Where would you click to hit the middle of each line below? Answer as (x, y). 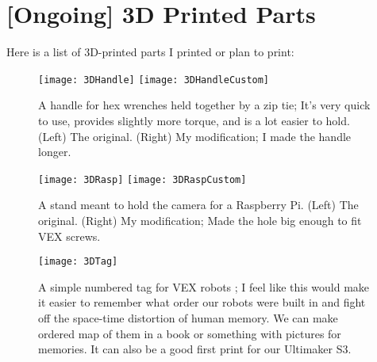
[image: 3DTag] (78, 262)
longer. (55, 152)
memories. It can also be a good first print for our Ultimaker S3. (195, 349)
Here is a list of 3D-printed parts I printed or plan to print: (150, 52)
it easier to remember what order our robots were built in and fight (202, 302)
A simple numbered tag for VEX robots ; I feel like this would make (204, 286)
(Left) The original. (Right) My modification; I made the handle (195, 136)
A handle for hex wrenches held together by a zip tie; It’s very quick (204, 105)
